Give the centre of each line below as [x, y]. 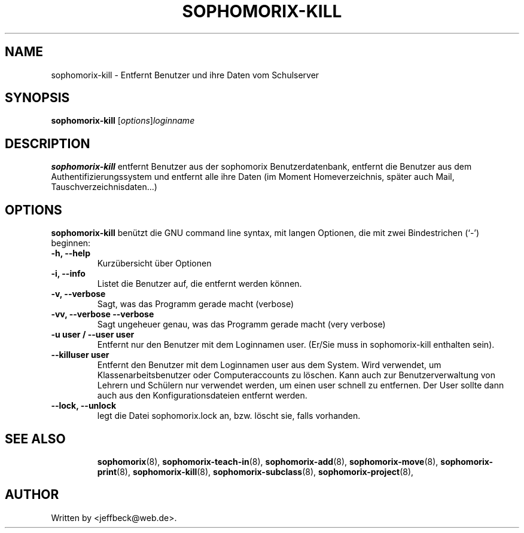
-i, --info [68, 274]
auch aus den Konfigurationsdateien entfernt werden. [202, 396]
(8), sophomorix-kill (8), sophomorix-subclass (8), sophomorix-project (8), [265, 471]
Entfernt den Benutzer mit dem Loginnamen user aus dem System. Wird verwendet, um [269, 365]
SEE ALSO [35, 439]
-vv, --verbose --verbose [103, 314]
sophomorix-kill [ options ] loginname [123, 121]
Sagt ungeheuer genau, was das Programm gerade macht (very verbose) [241, 324]
